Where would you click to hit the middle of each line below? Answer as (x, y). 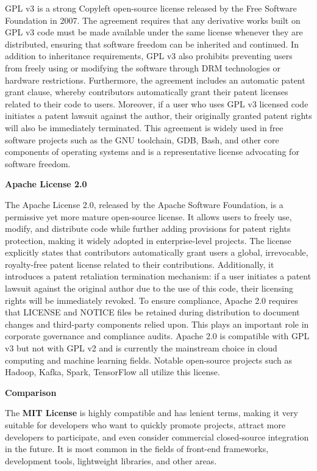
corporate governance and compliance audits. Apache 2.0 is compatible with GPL (157, 336)
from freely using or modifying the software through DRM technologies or (143, 67)
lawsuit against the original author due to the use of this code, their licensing (149, 288)
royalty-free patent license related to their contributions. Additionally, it (140, 264)
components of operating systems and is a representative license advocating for (152, 152)
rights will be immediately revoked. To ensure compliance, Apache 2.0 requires (151, 300)
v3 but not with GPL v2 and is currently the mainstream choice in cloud (141, 348)
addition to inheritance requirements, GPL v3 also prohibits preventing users (149, 56)
